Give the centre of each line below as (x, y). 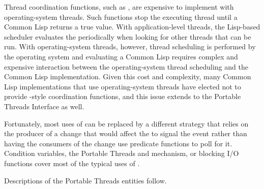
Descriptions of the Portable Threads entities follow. (85, 180)
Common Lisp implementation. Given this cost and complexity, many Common (128, 76)
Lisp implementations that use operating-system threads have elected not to (123, 86)
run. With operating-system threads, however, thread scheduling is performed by (130, 46)
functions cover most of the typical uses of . (72, 163)
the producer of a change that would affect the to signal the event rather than (126, 133)
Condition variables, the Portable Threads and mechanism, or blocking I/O (122, 153)
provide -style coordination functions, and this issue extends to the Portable (123, 96)
